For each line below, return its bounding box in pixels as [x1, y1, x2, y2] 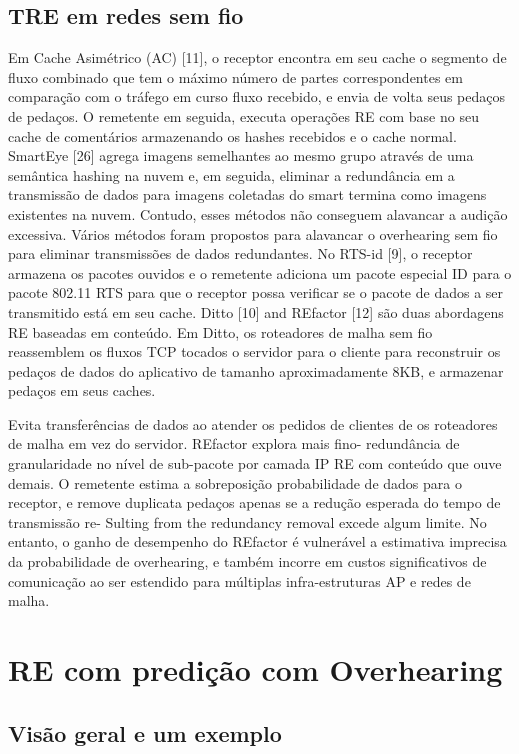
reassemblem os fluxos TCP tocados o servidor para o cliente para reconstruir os [8, 341, 501, 362]
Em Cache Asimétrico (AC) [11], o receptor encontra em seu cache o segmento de [8, 47, 507, 68]
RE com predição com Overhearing [8, 649, 503, 690]
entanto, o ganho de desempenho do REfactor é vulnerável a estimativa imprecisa [8, 531, 507, 552]
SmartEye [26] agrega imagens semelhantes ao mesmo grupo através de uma [8, 145, 474, 166]
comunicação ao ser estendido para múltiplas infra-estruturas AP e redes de [8, 570, 471, 591]
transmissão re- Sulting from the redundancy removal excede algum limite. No [8, 511, 487, 532]
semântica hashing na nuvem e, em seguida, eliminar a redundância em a [8, 164, 455, 185]
